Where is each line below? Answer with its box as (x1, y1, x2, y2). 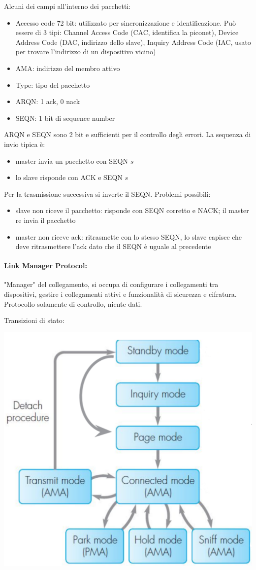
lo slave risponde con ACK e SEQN (15, 172, 123, 182)
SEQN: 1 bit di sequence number (15, 112, 115, 123)
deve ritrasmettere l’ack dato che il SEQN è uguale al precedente (15, 241, 211, 251)
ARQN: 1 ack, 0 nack (15, 96, 80, 107)
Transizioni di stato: (4, 315, 64, 325)
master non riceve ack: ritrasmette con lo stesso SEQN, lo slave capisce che (15, 231, 242, 242)
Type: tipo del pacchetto (15, 79, 90, 90)
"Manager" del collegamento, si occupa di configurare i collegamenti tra (4, 279, 219, 289)
